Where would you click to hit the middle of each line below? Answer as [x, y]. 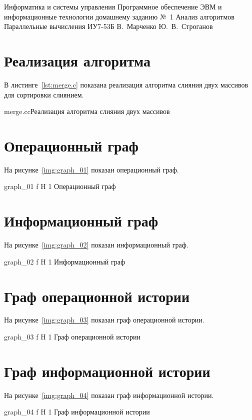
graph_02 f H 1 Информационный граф [65, 261]
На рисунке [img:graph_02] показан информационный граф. [96, 245]
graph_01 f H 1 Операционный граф [60, 186]
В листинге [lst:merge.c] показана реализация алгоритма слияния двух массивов [126, 84]
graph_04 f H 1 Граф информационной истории [77, 412]
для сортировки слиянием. [44, 94]
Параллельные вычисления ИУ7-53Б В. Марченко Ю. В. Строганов [108, 26]
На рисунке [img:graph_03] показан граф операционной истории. [104, 320]
